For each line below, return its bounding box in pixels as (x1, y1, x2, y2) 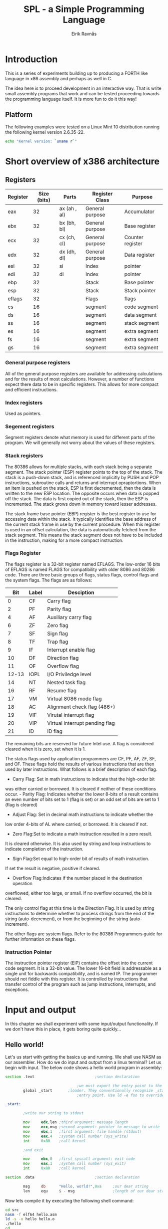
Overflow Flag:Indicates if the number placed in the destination (12, 875, 142, 881)
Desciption (67, 589, 94, 596)
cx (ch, (59, 234, 76, 241)
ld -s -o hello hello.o (5, 1216, 55, 1221)
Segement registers (5, 423, 54, 430)
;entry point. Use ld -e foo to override (76, 1093, 164, 1098)
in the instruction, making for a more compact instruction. (5, 537, 123, 543)
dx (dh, (59, 248, 76, 255)
